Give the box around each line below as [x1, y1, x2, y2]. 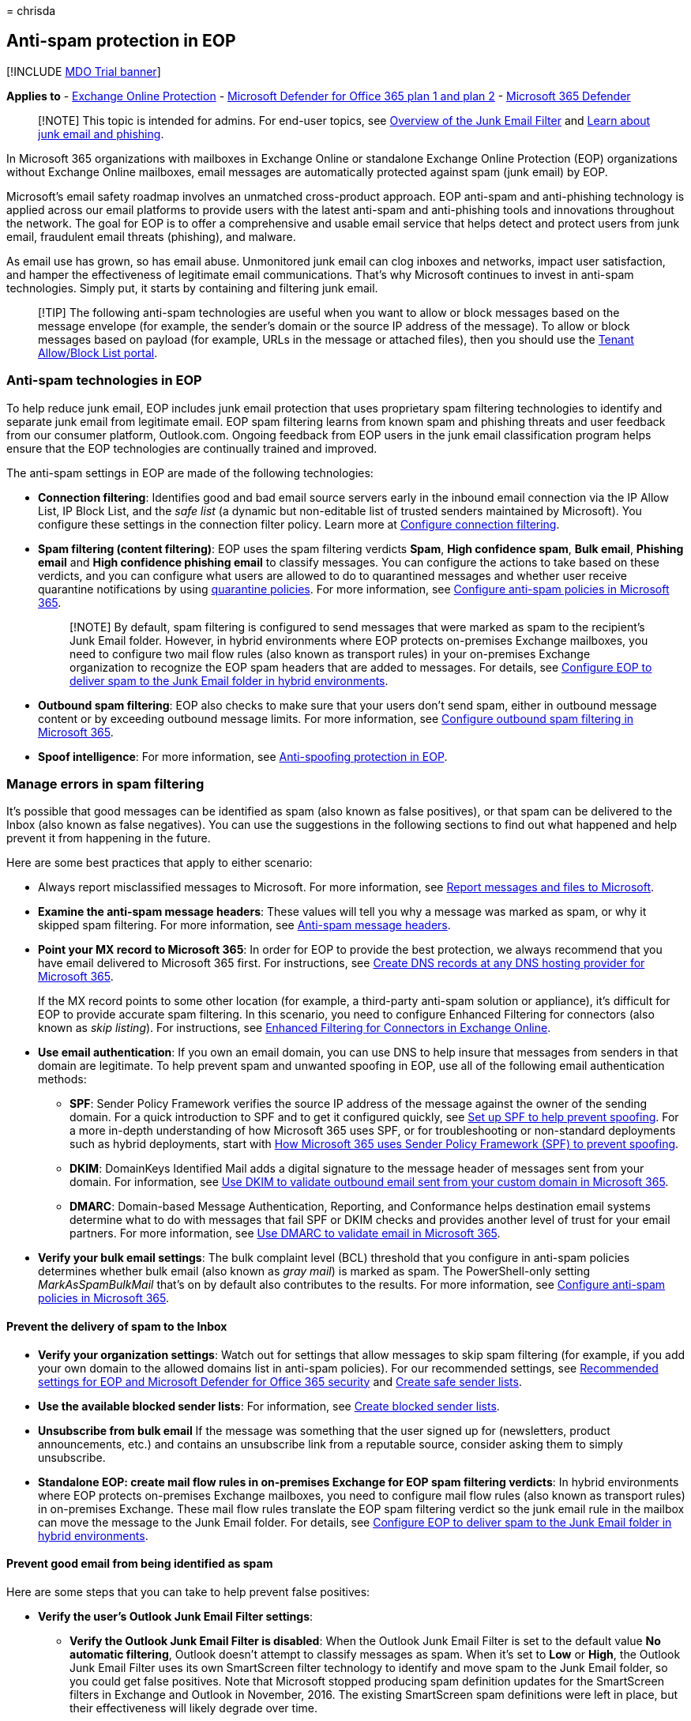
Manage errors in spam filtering [6, 775, 205, 792]
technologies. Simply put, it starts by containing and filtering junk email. [6, 281, 378, 295]
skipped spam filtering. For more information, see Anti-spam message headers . [38, 918, 451, 932]
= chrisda [6, 4, 56, 17]
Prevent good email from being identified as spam [6, 1557, 273, 1571]
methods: [38, 1072, 87, 1086]
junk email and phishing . [38, 126, 164, 141]
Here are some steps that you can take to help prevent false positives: [6, 1584, 370, 1599]
